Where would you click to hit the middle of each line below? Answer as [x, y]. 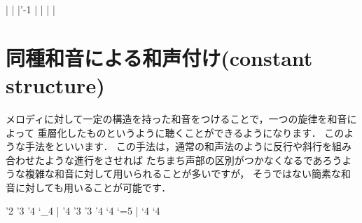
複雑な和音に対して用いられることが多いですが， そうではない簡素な [183, 174]
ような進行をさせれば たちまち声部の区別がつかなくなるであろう [193, 160]
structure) [55, 85]
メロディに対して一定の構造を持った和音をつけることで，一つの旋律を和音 [176, 118]
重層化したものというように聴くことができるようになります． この [191, 132]
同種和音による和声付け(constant [159, 57]
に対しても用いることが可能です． [93, 187]
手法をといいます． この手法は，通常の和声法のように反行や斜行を [179, 146]
